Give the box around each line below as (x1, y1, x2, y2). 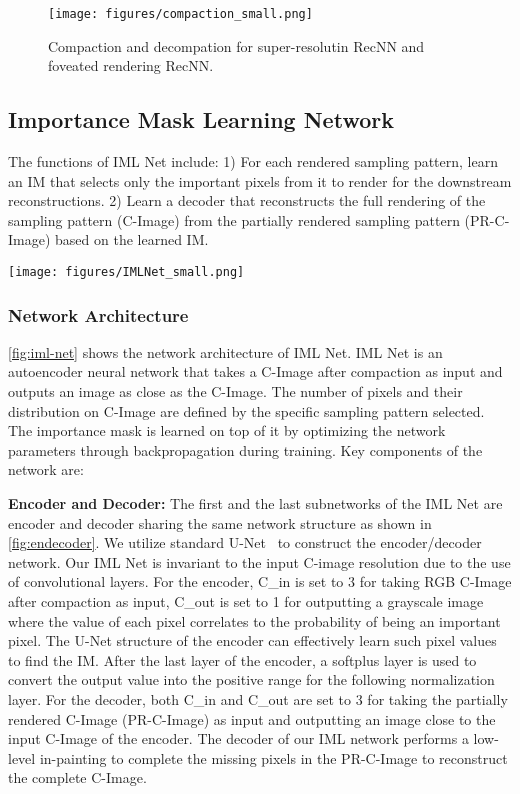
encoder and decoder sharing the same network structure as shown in (8, 512, 432, 533)
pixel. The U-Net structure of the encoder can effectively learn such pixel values (8, 630, 497, 651)
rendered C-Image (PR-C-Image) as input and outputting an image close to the (8, 708, 496, 729)
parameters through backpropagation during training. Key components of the (8, 439, 483, 460)
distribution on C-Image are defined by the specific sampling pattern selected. (8, 400, 485, 421)
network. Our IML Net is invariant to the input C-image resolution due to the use (8, 551, 511, 572)
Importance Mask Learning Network (8, 104, 394, 135)
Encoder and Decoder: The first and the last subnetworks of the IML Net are (8, 493, 503, 514)
